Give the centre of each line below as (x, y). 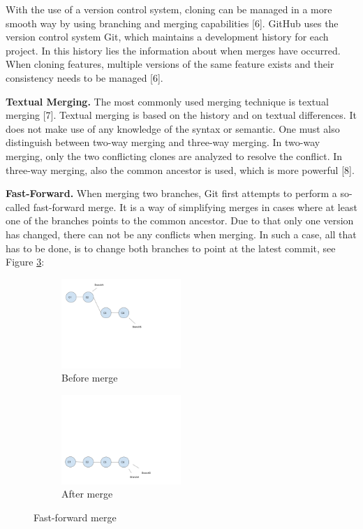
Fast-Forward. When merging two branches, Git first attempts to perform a (171, 193)
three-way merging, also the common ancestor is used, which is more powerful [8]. (180, 169)
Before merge (90, 378)
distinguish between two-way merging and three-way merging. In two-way (163, 142)
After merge (87, 494)
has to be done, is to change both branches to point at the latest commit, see (171, 248)
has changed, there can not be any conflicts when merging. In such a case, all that (181, 234)
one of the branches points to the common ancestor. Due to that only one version (180, 220)
